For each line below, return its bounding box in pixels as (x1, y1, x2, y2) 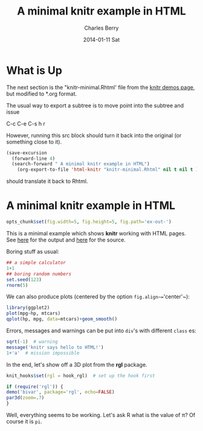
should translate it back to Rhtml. (6, 177, 88, 185)
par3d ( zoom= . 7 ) (6, 395, 45, 401)
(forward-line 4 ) (11, 156, 56, 162)
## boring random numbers (6, 271, 71, 277)
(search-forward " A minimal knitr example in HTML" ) (11, 161, 150, 167)
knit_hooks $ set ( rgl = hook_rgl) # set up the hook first (6, 372, 155, 379)
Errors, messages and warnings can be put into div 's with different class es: (6, 327, 196, 334)
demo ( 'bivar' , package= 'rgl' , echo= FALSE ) (6, 389, 115, 395)
